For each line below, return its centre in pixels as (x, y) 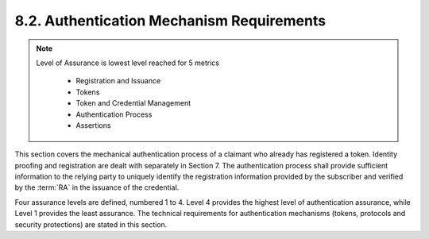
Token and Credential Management (133, 103)
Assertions (93, 125)
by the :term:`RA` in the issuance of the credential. (97, 187)
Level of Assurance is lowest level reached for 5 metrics (128, 63)
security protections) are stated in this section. (91, 224)
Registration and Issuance (118, 81)
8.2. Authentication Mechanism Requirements (170, 21)
